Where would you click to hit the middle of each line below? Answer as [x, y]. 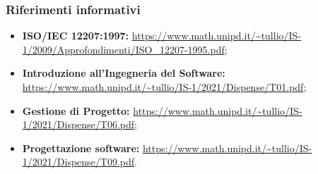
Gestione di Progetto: [76, 110]
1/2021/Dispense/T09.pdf [78, 162]
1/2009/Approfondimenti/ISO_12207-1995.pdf [123, 49]
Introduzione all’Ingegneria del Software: [124, 73]
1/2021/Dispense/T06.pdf [78, 124]
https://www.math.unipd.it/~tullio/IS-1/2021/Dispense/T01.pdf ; [164, 87]
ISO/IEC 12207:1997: [76, 36]
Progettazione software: [81, 148]
